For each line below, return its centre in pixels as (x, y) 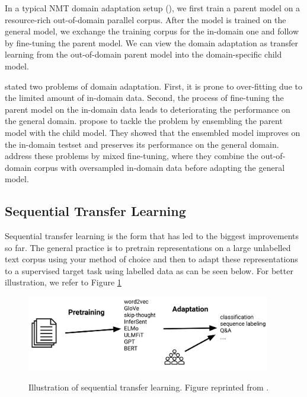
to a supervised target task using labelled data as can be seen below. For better (149, 270)
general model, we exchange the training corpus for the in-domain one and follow (152, 31)
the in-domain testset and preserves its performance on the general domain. (142, 144)
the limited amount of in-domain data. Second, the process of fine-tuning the (144, 98)
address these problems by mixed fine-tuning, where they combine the (132, 156)
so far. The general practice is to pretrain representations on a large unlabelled (148, 247)
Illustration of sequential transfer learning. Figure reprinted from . (149, 387)
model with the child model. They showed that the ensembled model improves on (153, 132)
